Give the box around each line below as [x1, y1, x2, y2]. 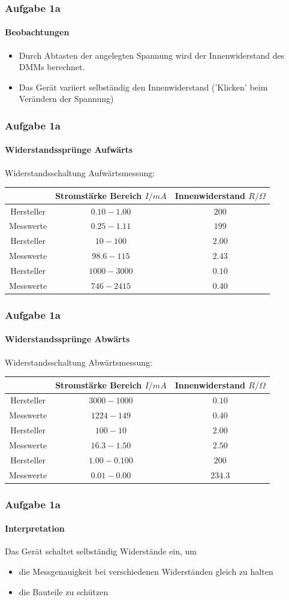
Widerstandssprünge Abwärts [5, 333, 130, 345]
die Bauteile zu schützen [19, 585, 109, 598]
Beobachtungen [5, 26, 70, 38]
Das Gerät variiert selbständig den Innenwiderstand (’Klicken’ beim [19, 80, 268, 93]
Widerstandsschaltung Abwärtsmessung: [5, 355, 152, 368]
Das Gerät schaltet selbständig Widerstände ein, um [5, 545, 197, 557]
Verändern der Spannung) [19, 92, 114, 105]
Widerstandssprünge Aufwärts [5, 143, 133, 156]
